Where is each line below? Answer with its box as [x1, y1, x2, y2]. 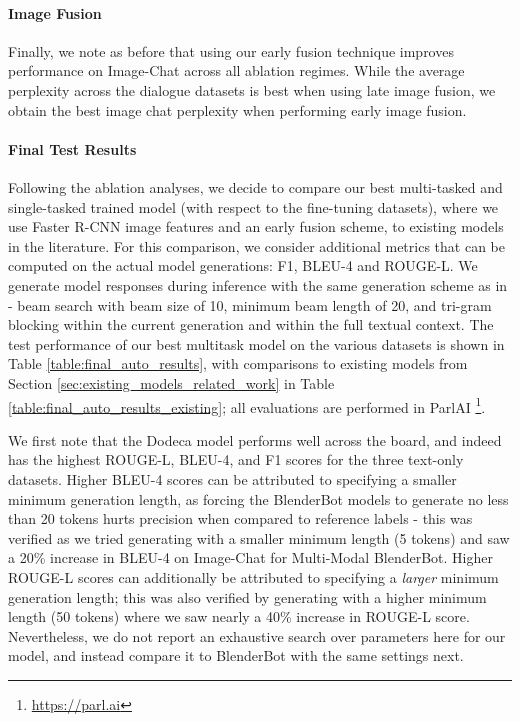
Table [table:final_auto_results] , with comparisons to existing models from [8, 353, 468, 374]
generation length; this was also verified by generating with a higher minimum [8, 586, 487, 607]
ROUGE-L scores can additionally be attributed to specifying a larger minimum [8, 566, 499, 587]
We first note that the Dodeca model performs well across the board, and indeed [8, 429, 502, 450]
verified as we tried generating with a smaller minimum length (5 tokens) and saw [8, 527, 510, 548]
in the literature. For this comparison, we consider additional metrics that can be [8, 235, 505, 256]
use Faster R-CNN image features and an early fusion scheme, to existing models [8, 216, 504, 237]
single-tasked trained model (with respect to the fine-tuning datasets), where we [8, 196, 499, 217]
